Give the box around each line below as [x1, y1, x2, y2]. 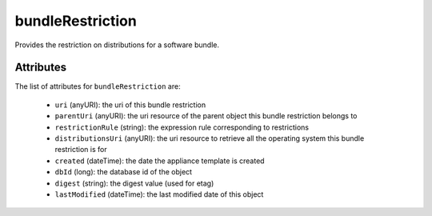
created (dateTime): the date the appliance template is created [54, 156, 265, 166]
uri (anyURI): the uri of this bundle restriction [54, 100, 206, 110]
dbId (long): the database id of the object [54, 167, 192, 177]
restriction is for [54, 145, 107, 154]
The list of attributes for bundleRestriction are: [14, 82, 181, 91]
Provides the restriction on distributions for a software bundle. [14, 40, 220, 50]
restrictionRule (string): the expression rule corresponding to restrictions [54, 122, 310, 132]
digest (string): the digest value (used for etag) [54, 178, 214, 188]
